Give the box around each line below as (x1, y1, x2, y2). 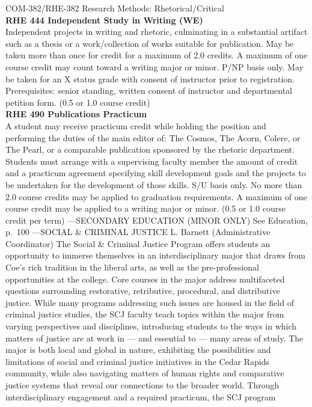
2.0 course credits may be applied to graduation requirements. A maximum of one (5, 190, 307, 203)
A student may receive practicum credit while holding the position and (5, 119, 266, 132)
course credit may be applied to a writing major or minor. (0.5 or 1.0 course (5, 202, 286, 215)
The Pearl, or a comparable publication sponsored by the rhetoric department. (5, 143, 295, 156)
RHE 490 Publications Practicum (5, 108, 147, 120)
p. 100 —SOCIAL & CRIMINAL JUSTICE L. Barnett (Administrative (5, 225, 271, 238)
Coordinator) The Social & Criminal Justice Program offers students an (5, 237, 271, 249)
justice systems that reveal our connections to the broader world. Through (5, 379, 280, 391)
